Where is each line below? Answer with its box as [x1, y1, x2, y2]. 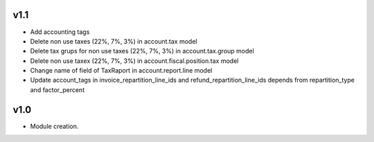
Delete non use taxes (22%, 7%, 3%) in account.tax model [30, 37, 197, 45]
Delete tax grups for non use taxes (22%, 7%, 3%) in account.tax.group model [30, 47, 254, 55]
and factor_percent [30, 85, 85, 94]
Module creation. [30, 122, 79, 130]
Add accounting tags [30, 28, 90, 36]
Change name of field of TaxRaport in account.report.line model [30, 66, 213, 75]
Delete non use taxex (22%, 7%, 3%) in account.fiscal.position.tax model [30, 56, 239, 65]
